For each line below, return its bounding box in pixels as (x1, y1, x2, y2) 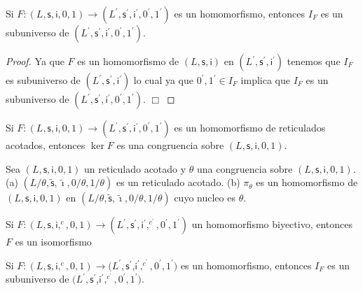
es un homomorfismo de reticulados (174, 120, 326, 134)
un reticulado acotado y (84, 161, 186, 176)
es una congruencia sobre (116, 138, 224, 152)
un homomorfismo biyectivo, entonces (191, 217, 353, 232)
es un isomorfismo (15, 234, 92, 249)
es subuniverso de (6, 73, 81, 87)
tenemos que (287, 54, 341, 68)
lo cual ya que (133, 73, 194, 87)
